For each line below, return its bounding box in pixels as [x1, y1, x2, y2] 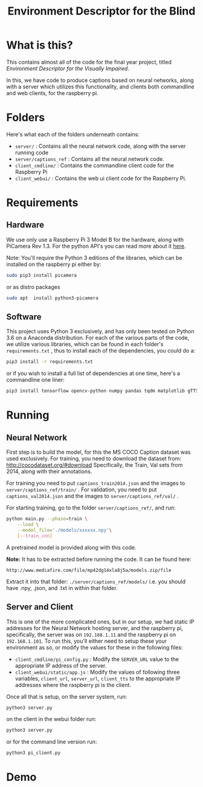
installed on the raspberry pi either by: [6, 261, 101, 268]
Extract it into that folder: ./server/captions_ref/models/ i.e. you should [6, 577, 186, 585]
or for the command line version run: [6, 738, 97, 746]
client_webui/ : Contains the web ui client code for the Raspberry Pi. [14, 174, 187, 182]
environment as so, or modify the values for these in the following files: [6, 643, 183, 651]
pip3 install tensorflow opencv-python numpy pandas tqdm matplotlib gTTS [6, 388, 199, 394]
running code [14, 148, 49, 156]
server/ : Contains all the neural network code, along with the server [14, 142, 186, 150]
